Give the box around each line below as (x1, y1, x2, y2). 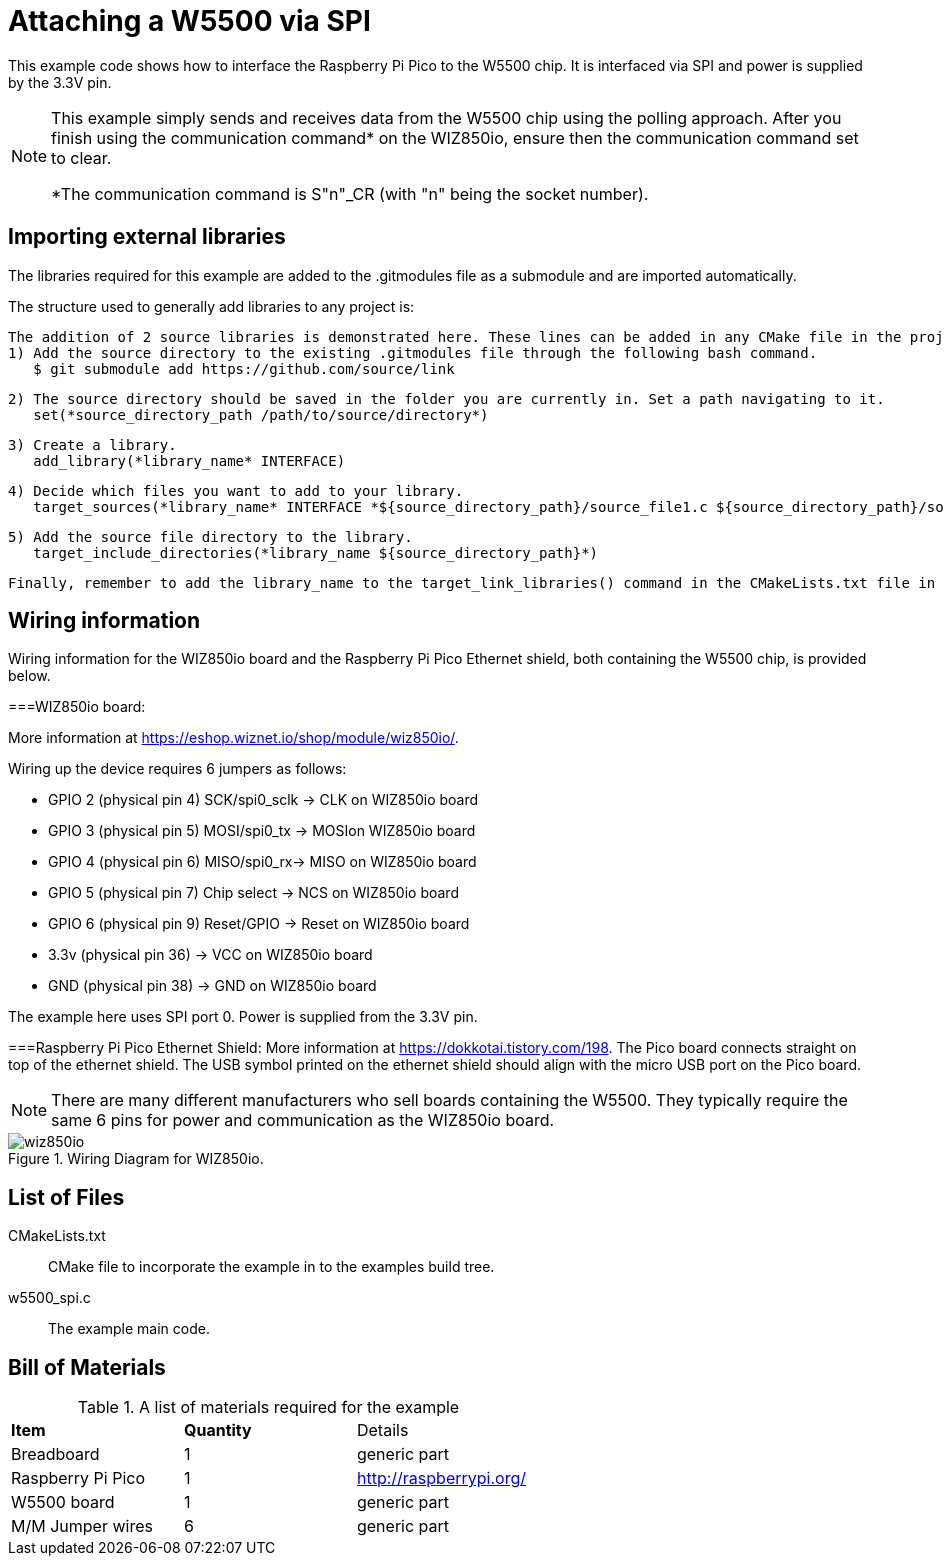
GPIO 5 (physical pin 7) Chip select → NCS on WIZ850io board (48, 884, 459, 902)
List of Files (8, 1184, 125, 1210)
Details (356, 1420, 409, 1441)
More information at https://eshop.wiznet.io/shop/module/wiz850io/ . (8, 729, 459, 747)
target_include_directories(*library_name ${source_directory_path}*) (33, 544, 599, 561)
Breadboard (11, 1444, 100, 1465)
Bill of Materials (8, 1354, 166, 1380)
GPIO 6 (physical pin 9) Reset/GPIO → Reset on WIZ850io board (48, 915, 470, 933)
